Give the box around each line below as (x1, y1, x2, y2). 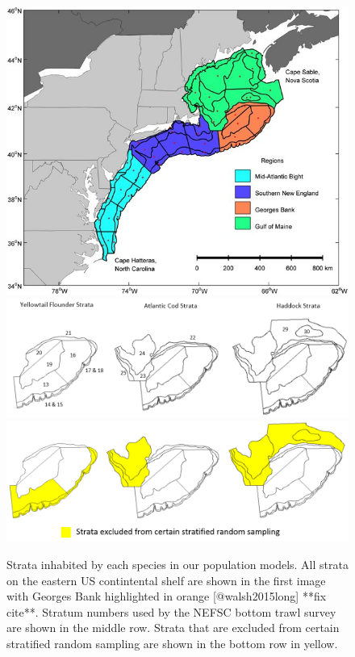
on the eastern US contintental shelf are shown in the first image (6, 571, 326, 588)
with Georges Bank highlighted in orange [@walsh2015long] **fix (6, 588, 327, 605)
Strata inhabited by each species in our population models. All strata (6, 556, 349, 572)
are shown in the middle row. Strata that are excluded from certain (6, 619, 340, 636)
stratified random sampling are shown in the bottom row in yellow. (6, 634, 338, 651)
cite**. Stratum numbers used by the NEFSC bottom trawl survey (6, 603, 336, 620)
